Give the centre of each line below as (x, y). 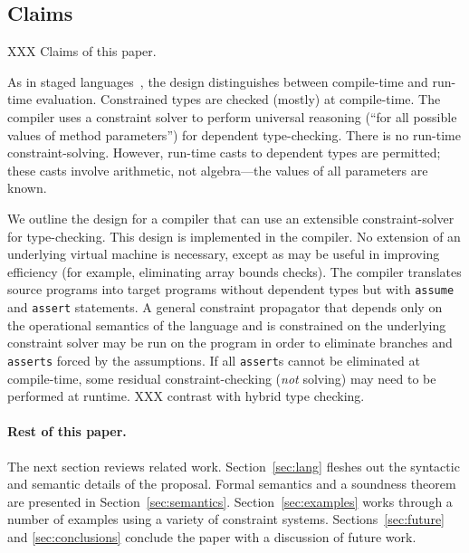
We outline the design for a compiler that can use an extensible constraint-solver (231, 218)
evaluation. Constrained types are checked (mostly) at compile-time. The (238, 99)
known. (27, 188)
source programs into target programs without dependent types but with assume (231, 289)
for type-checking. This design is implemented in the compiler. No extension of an (234, 236)
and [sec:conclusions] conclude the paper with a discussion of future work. (212, 536)
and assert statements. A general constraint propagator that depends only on (225, 306)
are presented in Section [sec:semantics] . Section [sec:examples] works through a (230, 501)
